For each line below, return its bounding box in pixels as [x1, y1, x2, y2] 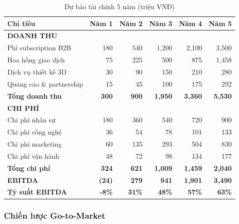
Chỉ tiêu [7, 18, 35, 28]
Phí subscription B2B [7, 43, 71, 53]
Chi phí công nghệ [7, 127, 62, 137]
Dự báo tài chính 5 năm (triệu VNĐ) [64, 1, 175, 11]
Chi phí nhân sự [7, 115, 55, 125]
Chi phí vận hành [7, 150, 59, 161]
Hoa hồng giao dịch [7, 55, 65, 65]
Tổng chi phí [7, 163, 51, 173]
